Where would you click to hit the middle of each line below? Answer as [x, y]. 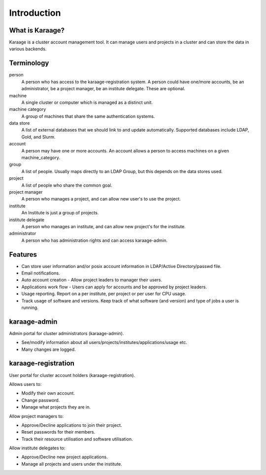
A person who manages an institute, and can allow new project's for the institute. [103, 226]
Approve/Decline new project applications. [65, 457]
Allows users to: [25, 384]
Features [23, 254]
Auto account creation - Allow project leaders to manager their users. [92, 280]
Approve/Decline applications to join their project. [72, 425]
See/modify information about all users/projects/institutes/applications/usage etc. [104, 342]
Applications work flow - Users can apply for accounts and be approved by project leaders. [114, 287]
